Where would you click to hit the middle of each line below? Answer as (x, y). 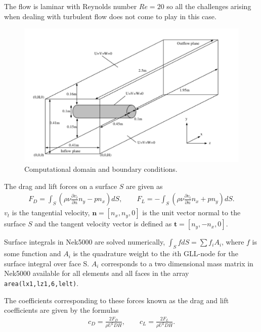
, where (233, 242)
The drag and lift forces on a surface (61, 186)
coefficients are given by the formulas (61, 310)
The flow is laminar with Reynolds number (71, 6)
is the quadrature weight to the (121, 253)
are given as (144, 186)
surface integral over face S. (47, 263)
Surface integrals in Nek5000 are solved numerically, (85, 242)
